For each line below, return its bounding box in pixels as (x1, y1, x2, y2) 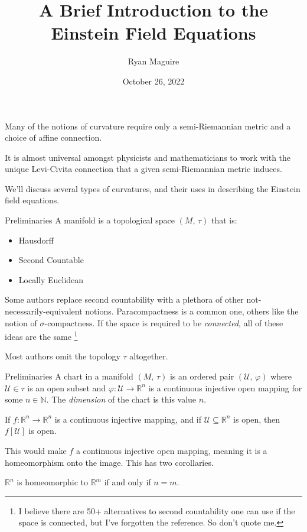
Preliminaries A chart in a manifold (5, 370, 133, 382)
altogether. (129, 350, 168, 362)
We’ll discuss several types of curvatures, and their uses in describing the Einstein (5, 182, 301, 194)
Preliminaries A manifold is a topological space (5, 214, 175, 226)
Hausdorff (18, 233, 54, 246)
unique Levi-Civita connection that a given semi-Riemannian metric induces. (5, 163, 282, 175)
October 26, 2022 (122, 74, 185, 87)
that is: (211, 214, 237, 226)
